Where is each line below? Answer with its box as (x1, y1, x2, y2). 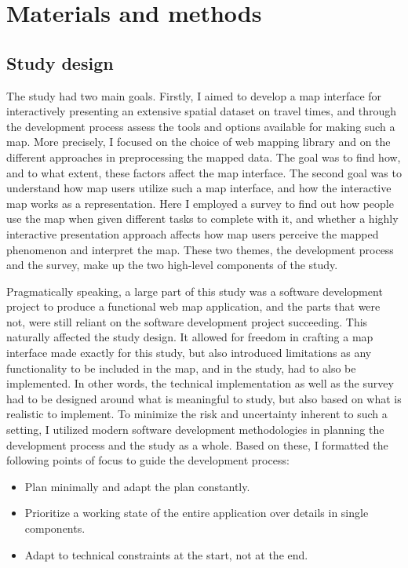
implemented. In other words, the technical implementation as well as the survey (6, 375, 394, 391)
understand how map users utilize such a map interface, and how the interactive (6, 180, 392, 196)
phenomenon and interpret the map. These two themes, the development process (6, 241, 394, 257)
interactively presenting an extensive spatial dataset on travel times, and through (6, 103, 397, 119)
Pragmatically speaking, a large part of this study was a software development (6, 282, 383, 299)
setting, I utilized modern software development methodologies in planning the (6, 421, 384, 438)
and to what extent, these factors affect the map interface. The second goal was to (6, 164, 402, 180)
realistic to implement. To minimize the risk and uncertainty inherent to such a (6, 406, 388, 422)
